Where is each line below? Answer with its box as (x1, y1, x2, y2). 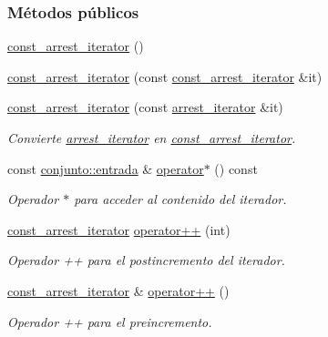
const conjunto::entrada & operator (7, 158, 204, 178)
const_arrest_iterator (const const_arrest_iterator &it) (7, 66, 323, 86)
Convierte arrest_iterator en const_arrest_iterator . (7, 128, 296, 147)
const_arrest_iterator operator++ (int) (7, 220, 231, 239)
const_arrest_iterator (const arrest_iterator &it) (7, 97, 283, 117)
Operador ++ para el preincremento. (7, 311, 212, 331)
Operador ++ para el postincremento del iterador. (7, 250, 285, 270)
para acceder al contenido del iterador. (74, 189, 287, 209)
